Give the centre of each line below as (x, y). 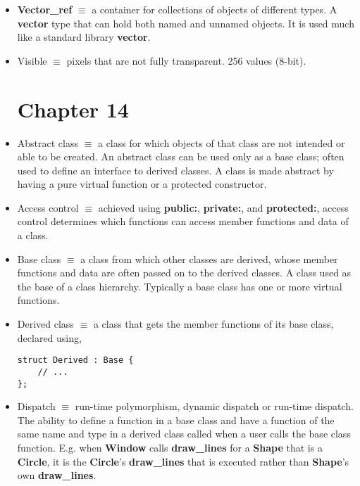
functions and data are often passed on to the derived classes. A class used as (184, 273)
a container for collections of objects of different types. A (215, 9)
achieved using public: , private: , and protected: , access (223, 207)
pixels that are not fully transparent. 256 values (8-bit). (186, 60)
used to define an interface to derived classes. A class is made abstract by (175, 170)
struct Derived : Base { (75, 360)
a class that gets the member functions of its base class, (213, 324)
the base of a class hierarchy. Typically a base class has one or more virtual (180, 286)
